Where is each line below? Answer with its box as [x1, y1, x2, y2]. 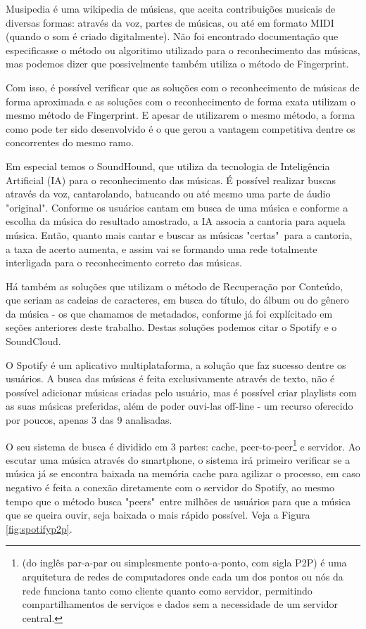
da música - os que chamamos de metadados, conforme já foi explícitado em [6, 306, 333, 320]
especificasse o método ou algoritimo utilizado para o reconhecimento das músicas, [6, 42, 360, 57]
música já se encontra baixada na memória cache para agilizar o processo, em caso [6, 466, 360, 481]
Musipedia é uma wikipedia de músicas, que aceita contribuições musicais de [6, 1, 336, 15]
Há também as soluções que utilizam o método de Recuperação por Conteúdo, [6, 278, 343, 293]
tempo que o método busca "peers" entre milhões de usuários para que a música [6, 493, 351, 508]
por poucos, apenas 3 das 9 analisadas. [6, 413, 172, 427]
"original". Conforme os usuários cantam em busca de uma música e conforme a [6, 200, 348, 214]
